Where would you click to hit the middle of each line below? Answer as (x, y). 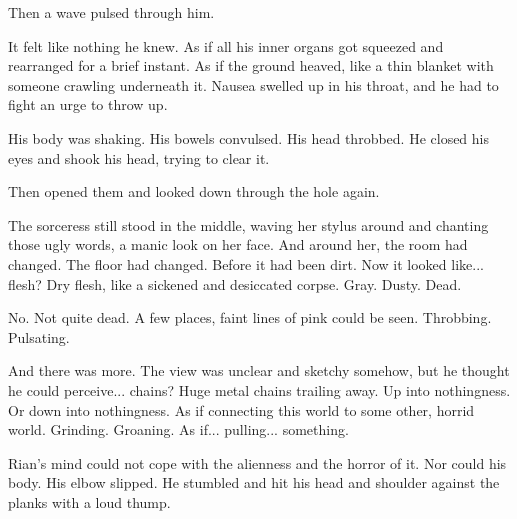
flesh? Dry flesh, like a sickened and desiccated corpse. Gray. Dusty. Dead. (235, 283)
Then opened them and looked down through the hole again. (194, 191)
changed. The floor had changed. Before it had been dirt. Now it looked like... (246, 263)
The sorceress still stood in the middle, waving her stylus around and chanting (248, 224)
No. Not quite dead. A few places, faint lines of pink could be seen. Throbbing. (250, 317)
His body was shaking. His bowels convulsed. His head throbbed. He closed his (248, 137)
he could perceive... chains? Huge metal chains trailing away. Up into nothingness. (259, 389)
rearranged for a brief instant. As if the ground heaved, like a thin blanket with (251, 65)
